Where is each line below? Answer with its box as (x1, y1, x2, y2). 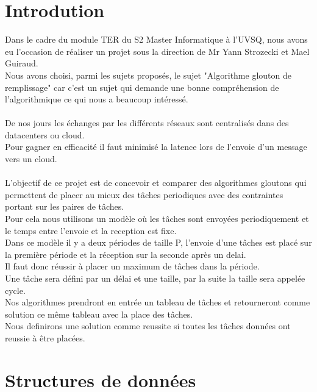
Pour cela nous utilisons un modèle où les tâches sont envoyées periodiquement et (5, 212, 309, 225)
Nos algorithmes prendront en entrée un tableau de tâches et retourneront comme (5, 296, 310, 308)
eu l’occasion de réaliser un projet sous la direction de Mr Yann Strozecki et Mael (5, 45, 310, 57)
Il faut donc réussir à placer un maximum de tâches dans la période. (5, 260, 260, 273)
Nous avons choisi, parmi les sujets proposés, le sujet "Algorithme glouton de (5, 68, 291, 81)
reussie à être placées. (5, 331, 85, 344)
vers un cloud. (5, 152, 57, 165)
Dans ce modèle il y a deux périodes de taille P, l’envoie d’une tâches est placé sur (5, 236, 312, 249)
